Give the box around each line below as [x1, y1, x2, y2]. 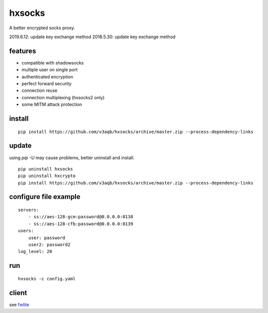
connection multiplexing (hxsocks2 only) [21, 94, 105, 100]
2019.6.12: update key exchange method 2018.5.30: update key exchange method [9, 34, 176, 40]
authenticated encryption [21, 73, 73, 79]
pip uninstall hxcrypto [18, 173, 76, 179]
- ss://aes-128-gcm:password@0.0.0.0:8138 [28, 214, 134, 220]
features [9, 47, 36, 55]
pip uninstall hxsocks [18, 166, 73, 172]
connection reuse [21, 87, 58, 94]
